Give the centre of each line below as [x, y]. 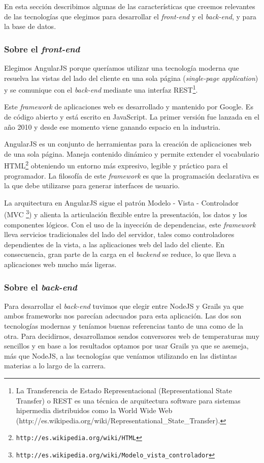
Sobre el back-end [41, 287]
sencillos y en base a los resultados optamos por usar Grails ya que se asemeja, [126, 346]
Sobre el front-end [42, 49]
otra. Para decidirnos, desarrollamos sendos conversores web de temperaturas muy [132, 336]
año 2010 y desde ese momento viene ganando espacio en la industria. [112, 126]
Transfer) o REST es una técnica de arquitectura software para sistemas [128, 400]
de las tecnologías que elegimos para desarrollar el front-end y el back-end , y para [130, 16]
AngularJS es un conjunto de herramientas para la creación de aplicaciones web [128, 144]
